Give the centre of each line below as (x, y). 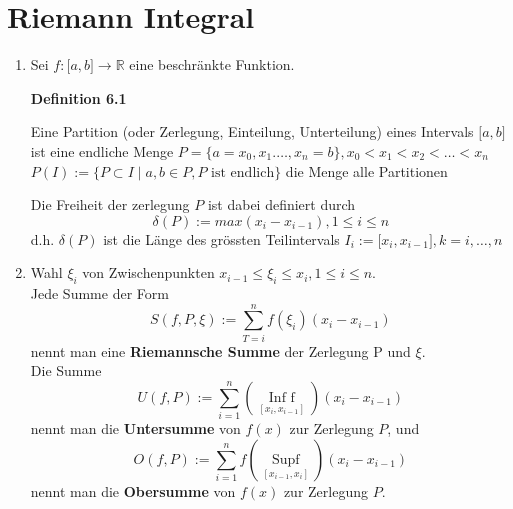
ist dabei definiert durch (281, 204)
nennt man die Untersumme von (135, 428)
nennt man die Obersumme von (133, 490)
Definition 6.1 (78, 97)
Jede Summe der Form (99, 293)
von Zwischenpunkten (148, 272)
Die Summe (66, 370)
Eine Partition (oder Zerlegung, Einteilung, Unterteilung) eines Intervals (252, 131)
